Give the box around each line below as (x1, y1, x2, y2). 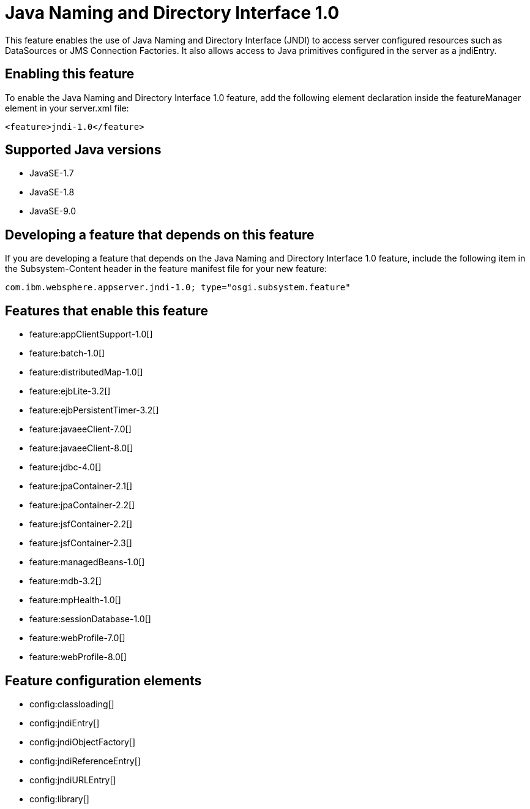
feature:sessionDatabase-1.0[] (29, 614, 151, 625)
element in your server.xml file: (5, 102, 129, 113)
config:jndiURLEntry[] (29, 774, 116, 785)
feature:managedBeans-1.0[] (29, 557, 145, 568)
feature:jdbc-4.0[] (29, 462, 102, 473)
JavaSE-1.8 (29, 187, 75, 198)
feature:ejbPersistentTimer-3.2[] (29, 405, 159, 416)
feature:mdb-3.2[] (29, 576, 102, 587)
